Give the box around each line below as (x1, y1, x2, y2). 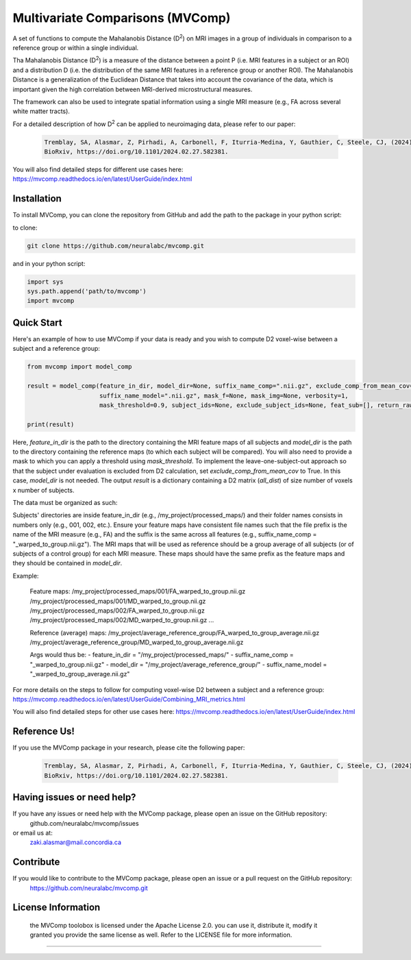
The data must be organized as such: (12, 499, 118, 506)
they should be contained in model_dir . (12, 559, 123, 567)
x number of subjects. (12, 486, 75, 494)
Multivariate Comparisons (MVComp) (12, 10, 231, 25)
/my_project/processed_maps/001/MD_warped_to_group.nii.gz (29, 597, 206, 605)
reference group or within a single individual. (12, 43, 139, 51)
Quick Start (12, 317, 62, 328)
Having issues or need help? (12, 791, 136, 803)
